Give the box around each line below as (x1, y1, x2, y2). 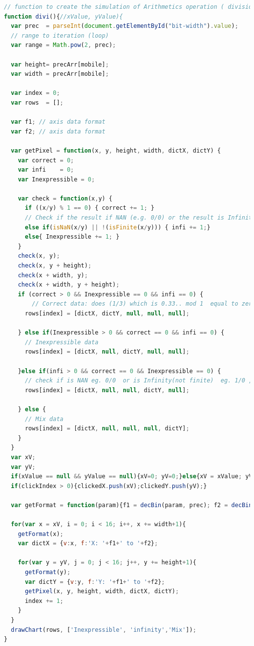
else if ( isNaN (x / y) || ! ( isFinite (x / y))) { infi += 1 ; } (24, 223, 211, 231)
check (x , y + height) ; (18, 262, 92, 269)
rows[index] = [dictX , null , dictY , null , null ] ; (24, 348, 190, 356)
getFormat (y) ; (24, 569, 71, 576)
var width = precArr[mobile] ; (11, 70, 109, 78)
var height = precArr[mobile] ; (11, 61, 109, 68)
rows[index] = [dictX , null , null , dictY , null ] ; (24, 386, 190, 394)
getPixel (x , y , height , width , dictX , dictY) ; (24, 588, 179, 595)
